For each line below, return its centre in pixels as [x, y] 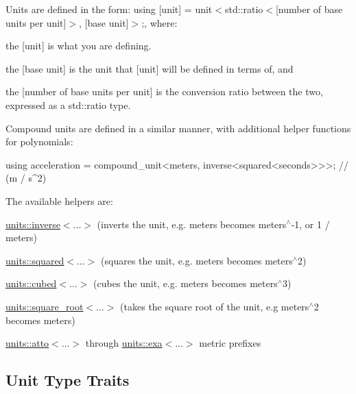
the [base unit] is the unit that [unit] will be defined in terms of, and [150, 68]
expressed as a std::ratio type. [68, 104]
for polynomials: [39, 141]
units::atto [27, 343]
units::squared [35, 260]
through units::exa [124, 343]
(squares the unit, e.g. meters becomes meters [197, 260]
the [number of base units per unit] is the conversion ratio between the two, [164, 91]
